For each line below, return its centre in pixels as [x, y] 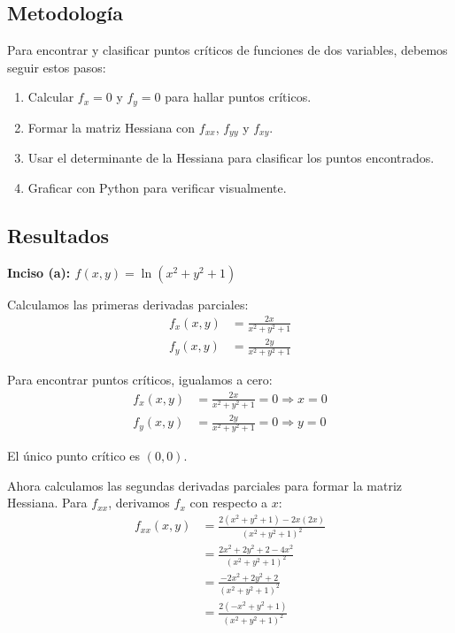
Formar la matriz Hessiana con [112, 127]
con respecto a [229, 503]
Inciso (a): [39, 272]
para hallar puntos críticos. [238, 97]
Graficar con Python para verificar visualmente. [157, 187]
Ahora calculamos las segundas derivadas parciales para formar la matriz [204, 485]
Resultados [58, 235]
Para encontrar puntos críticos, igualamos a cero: [140, 380]
